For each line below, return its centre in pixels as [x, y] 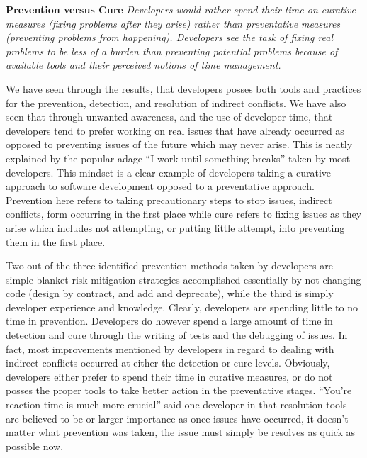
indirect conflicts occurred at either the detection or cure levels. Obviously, [168, 363]
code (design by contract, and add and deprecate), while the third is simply [170, 293]
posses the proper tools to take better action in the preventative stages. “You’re [179, 390]
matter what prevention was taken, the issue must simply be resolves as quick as [181, 432]
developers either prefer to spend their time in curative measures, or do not [169, 376]
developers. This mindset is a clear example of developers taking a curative [169, 172]
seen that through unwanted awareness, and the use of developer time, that [169, 117]
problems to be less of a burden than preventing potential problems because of [172, 51]
